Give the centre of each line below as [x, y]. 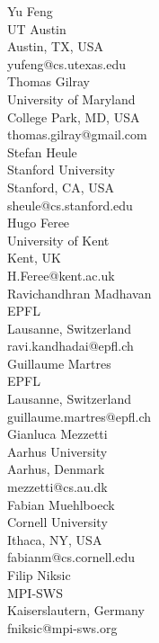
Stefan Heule [42, 152]
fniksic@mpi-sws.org [62, 627]
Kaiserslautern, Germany [76, 610]
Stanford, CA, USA [61, 187]
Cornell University [57, 522]
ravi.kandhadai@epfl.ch [71, 346]
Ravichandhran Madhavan [79, 293]
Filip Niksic [39, 575]
